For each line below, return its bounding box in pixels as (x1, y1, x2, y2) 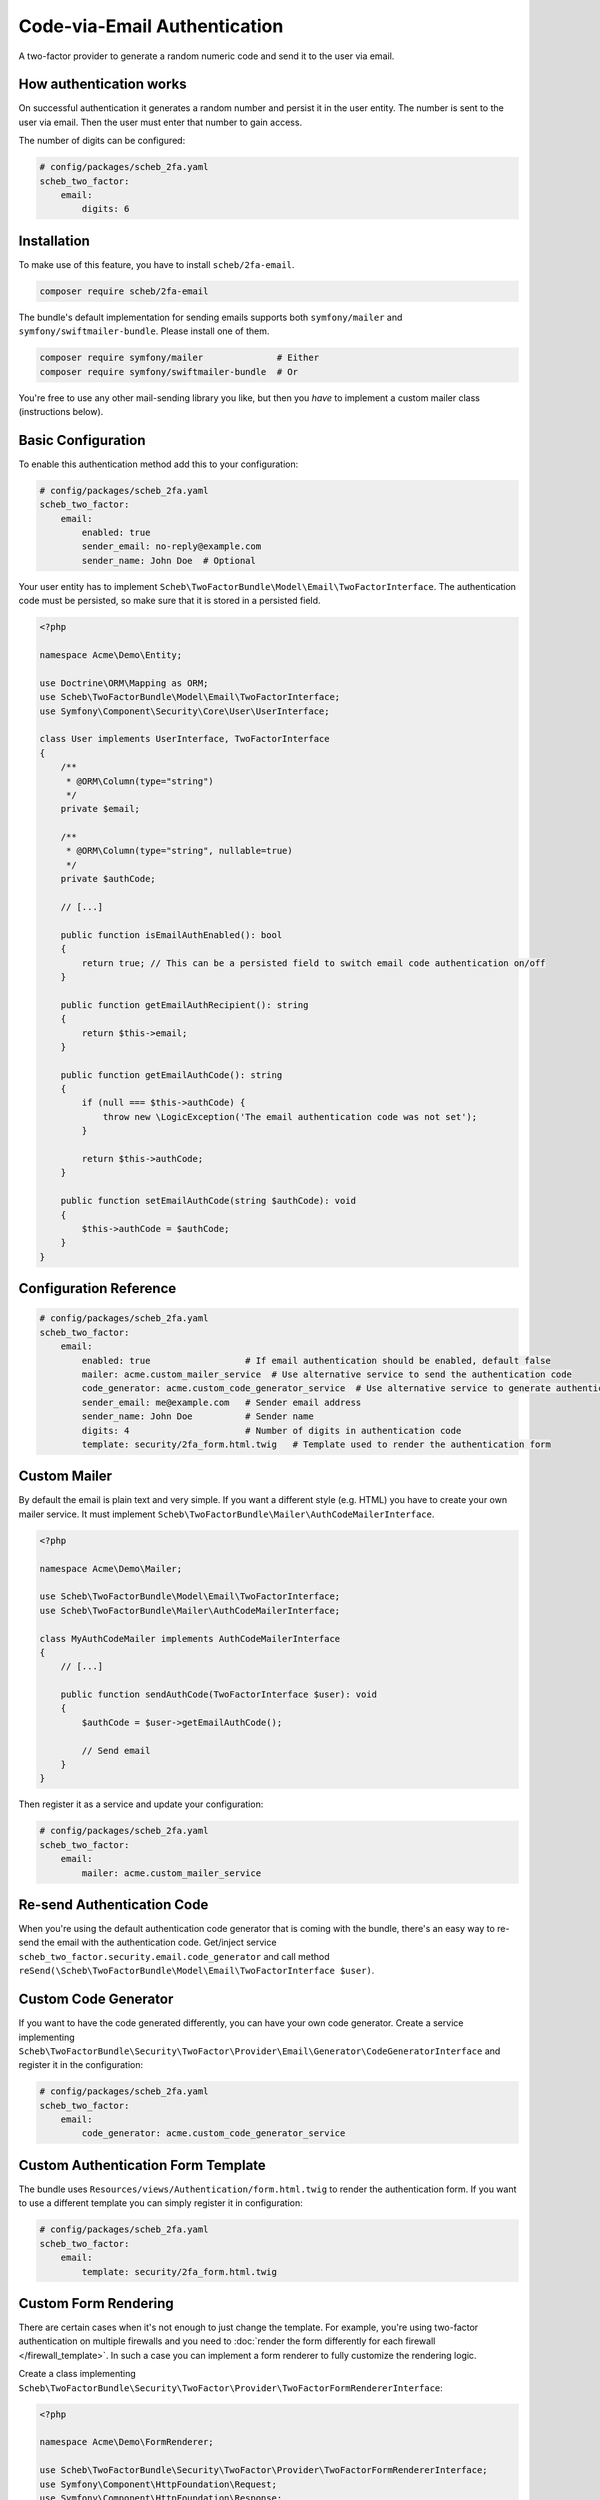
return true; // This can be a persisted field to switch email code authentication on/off (81, 957, 546, 969)
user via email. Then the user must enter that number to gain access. (18, 116, 303, 128)
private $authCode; (60, 873, 157, 885)
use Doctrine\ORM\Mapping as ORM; (39, 677, 209, 689)
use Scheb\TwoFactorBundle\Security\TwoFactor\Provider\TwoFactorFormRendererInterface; (39, 2465, 489, 2476)
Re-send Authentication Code (18, 1896, 209, 1913)
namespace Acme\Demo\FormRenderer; (39, 2436, 214, 2448)
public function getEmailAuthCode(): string (60, 1069, 283, 1080)
